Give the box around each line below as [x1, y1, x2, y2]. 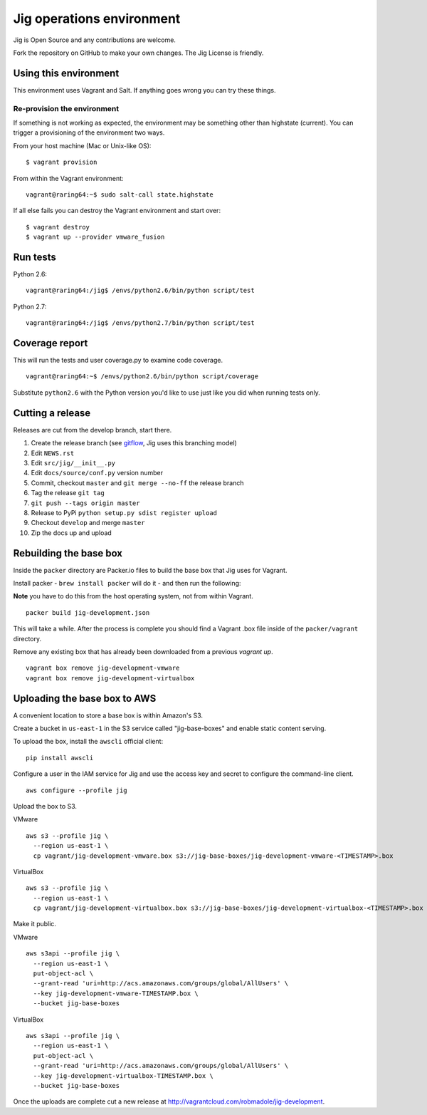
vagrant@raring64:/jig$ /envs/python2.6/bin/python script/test [26, 286, 255, 295]
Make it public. [13, 920, 57, 928]
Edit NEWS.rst [31, 449, 75, 457]
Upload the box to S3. [13, 802, 78, 810]
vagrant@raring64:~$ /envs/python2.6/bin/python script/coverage [26, 373, 259, 380]
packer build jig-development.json [26, 608, 150, 616]
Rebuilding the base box [13, 547, 123, 559]
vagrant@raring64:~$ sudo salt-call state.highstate [26, 190, 213, 199]
